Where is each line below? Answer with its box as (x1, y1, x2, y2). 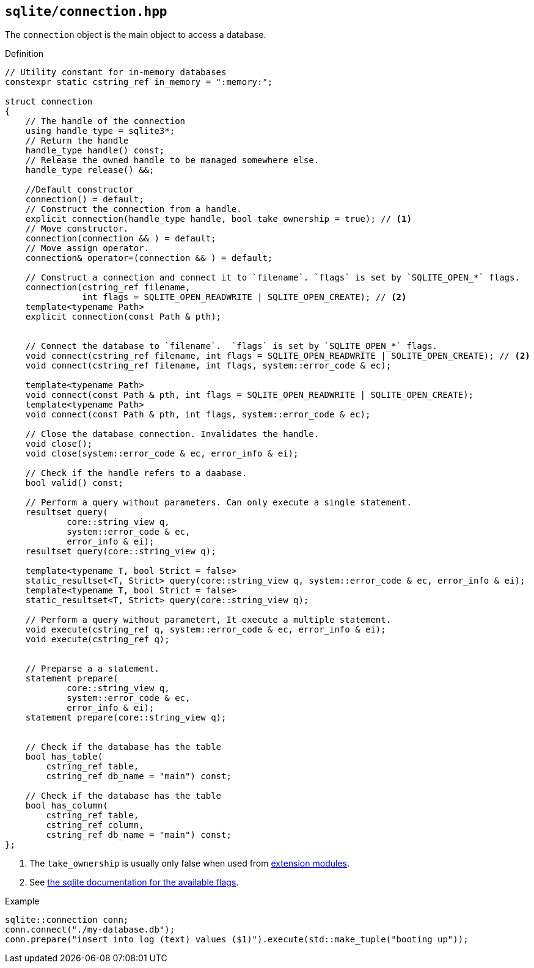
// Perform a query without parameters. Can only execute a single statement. (25, 497, 412, 508)
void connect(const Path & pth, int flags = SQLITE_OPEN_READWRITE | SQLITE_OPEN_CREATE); (25, 390, 474, 400)
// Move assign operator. (25, 243, 150, 254)
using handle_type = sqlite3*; (25, 126, 175, 136)
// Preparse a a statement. (25, 664, 159, 674)
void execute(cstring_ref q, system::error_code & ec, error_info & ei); (25, 625, 386, 635)
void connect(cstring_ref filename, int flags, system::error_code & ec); (25, 361, 392, 371)
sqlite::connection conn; (5, 915, 129, 925)
